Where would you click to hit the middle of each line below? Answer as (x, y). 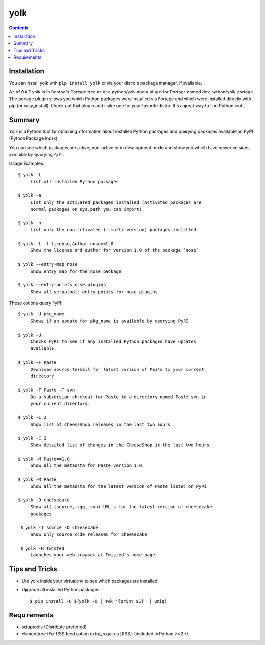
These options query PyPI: (36, 303)
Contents (19, 28)
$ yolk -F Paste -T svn (46, 390)
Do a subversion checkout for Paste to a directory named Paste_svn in (119, 397)
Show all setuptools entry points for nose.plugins (94, 292)
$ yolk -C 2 (32, 438)
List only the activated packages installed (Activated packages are (116, 202)
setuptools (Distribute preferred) (54, 627)
